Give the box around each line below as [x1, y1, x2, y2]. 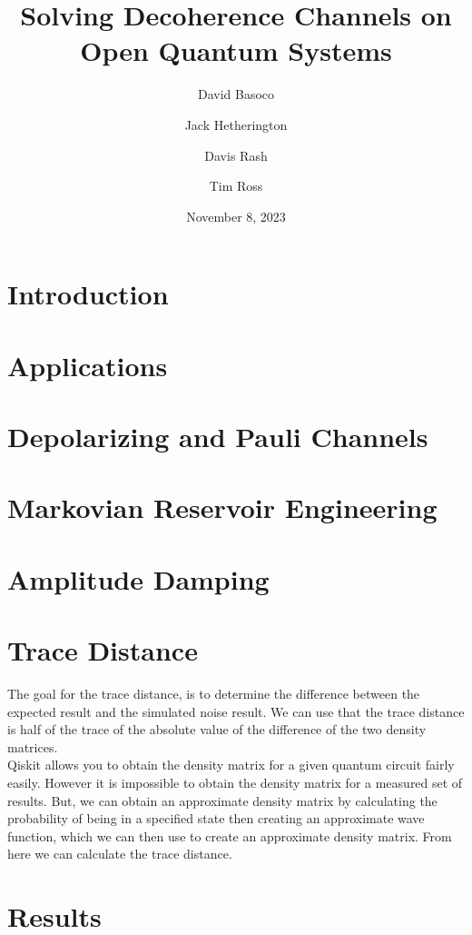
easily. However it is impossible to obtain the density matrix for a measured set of [7, 773, 463, 792]
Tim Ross [209, 176, 263, 195]
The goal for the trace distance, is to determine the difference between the [7, 684, 420, 703]
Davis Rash [204, 145, 268, 164]
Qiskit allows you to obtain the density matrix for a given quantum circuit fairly [7, 755, 455, 774]
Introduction [7, 275, 169, 313]
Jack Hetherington [184, 114, 288, 134]
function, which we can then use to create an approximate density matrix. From [7, 826, 452, 845]
